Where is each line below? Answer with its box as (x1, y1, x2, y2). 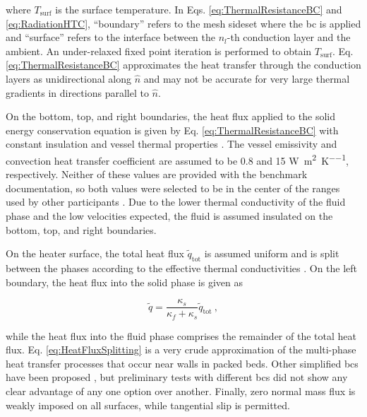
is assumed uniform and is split (204, 246, 339, 261)
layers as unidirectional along (6, 71, 131, 86)
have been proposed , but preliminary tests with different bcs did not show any (6, 370, 348, 384)
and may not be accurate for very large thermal (143, 71, 350, 86)
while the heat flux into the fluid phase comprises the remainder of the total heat (6, 328, 356, 343)
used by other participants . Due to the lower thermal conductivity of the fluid (6, 194, 346, 209)
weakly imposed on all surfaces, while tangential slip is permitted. (6, 397, 290, 412)
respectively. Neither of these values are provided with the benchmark (6, 167, 308, 182)
